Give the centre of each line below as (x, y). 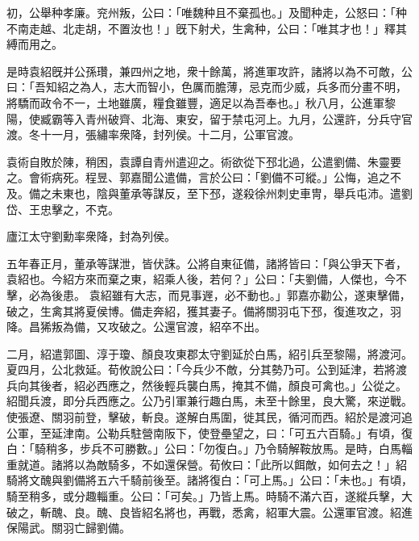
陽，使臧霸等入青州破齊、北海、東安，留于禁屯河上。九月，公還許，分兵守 (204, 118)
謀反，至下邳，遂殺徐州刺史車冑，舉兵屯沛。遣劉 (282, 193)
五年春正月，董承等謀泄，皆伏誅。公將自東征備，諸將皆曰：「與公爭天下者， (207, 263)
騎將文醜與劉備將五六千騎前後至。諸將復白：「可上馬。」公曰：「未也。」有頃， (209, 480)
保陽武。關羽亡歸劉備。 (68, 528)
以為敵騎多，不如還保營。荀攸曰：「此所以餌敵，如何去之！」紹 (240, 464)
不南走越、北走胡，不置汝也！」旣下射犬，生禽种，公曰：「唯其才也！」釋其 (207, 28)
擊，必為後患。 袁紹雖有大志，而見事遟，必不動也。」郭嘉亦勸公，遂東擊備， (209, 294)
